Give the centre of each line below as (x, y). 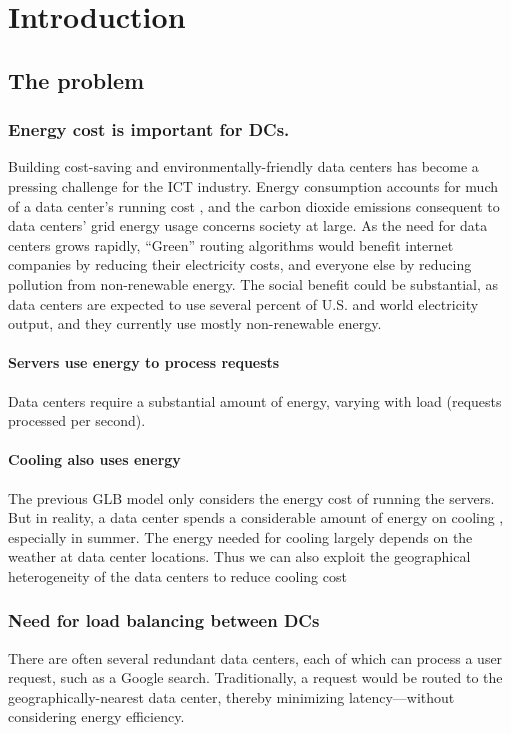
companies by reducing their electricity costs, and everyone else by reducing (240, 264)
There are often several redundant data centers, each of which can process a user (255, 657)
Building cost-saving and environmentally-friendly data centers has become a (243, 166)
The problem (76, 79)
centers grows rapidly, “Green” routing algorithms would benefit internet (231, 244)
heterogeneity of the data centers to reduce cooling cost (177, 575)
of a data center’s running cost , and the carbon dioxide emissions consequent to (254, 205)
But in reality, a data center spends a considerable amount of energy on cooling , (256, 517)
